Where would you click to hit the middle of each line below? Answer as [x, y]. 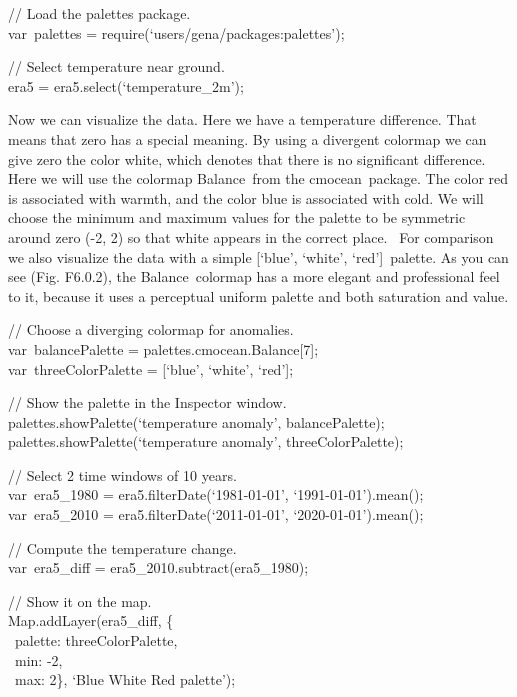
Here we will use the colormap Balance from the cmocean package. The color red [258, 178]
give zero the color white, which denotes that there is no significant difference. [247, 158]
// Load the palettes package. [99, 13]
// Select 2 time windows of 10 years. [122, 474]
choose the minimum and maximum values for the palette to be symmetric [237, 217]
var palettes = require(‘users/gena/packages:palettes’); [176, 32]
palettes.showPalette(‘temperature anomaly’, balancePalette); [196, 421]
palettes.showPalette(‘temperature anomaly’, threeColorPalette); [206, 441]
